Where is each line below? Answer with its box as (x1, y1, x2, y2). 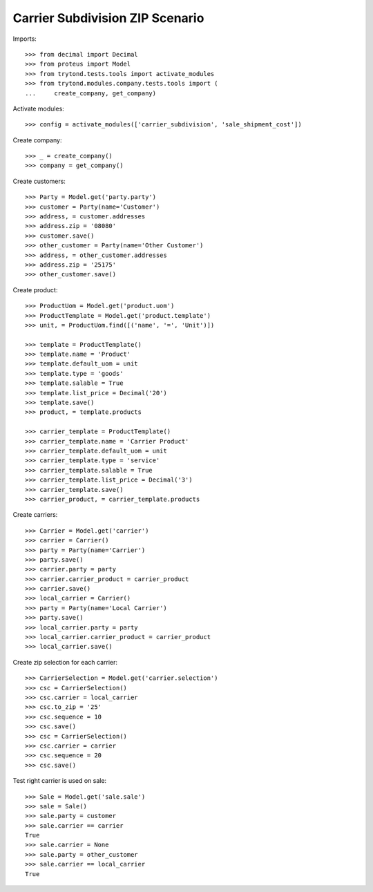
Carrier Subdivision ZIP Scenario (12, 10, 204, 26)
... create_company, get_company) (25, 89, 157, 97)
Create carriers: (12, 511, 58, 519)
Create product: (12, 285, 58, 294)
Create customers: (12, 177, 66, 185)
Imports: (12, 35, 37, 43)
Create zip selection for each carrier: (12, 658, 117, 666)
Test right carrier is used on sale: (12, 777, 107, 785)
